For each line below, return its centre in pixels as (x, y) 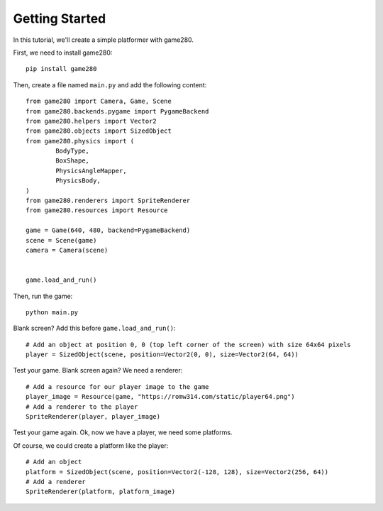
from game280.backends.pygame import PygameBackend (117, 111)
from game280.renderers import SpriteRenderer (108, 201)
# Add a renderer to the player (82, 407)
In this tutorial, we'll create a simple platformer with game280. (104, 40)
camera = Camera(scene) (67, 250)
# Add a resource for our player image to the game (117, 386)
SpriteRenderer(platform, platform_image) (101, 492)
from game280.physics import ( (80, 141)
